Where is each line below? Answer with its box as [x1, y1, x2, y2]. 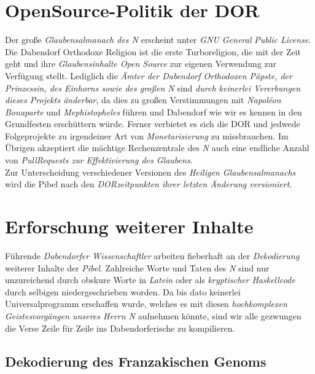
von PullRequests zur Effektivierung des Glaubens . [5, 154, 193, 166]
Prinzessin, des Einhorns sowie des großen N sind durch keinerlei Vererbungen [5, 81, 301, 94]
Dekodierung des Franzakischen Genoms [5, 351, 266, 370]
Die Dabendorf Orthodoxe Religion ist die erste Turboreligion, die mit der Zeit [5, 45, 301, 58]
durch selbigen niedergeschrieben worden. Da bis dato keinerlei [5, 285, 241, 298]
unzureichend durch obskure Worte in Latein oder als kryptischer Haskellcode [5, 273, 295, 286]
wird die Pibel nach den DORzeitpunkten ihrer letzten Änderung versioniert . [5, 177, 292, 190]
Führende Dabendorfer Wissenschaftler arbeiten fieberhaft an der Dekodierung [5, 249, 300, 262]
